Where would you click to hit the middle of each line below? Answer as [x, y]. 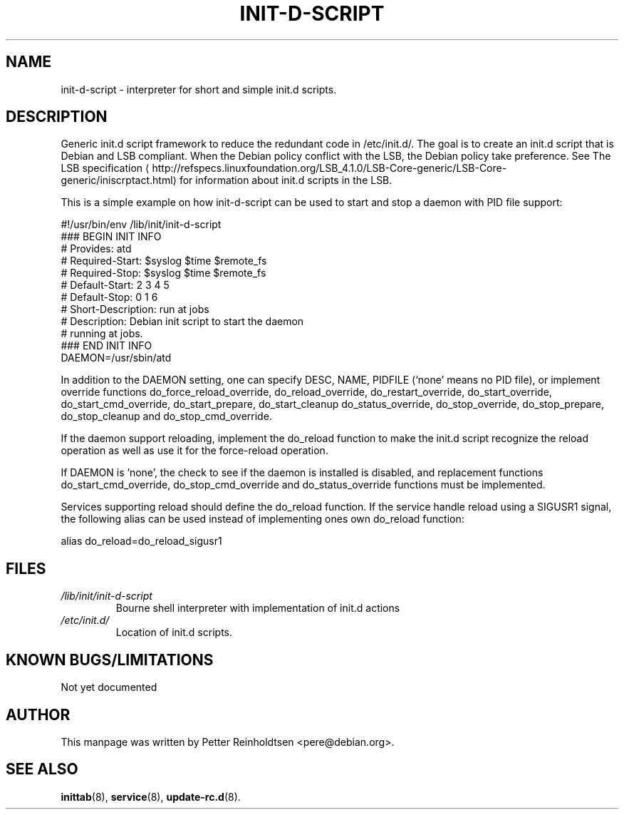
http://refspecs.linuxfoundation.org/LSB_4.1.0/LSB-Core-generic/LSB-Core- [329, 168]
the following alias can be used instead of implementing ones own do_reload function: [262, 519]
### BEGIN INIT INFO [111, 237]
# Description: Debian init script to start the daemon [182, 322]
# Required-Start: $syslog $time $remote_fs [164, 261]
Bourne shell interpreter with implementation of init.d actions [258, 608]
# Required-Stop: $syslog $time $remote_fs [163, 273]
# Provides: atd [96, 249]
